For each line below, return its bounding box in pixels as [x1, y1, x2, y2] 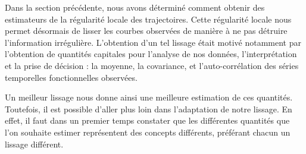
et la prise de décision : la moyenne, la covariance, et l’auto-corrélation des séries [5, 59, 299, 71]
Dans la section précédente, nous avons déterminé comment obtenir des [5, 1, 265, 13]
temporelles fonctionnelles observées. [5, 71, 138, 83]
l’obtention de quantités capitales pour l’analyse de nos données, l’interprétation [5, 48, 297, 60]
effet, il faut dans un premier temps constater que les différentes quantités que [5, 114, 290, 127]
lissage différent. [5, 137, 64, 150]
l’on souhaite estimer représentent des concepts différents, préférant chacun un [5, 125, 291, 138]
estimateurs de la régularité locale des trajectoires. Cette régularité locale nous [5, 12, 292, 25]
